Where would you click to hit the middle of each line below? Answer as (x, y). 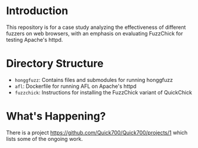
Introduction (37, 11)
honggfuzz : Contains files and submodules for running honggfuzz (94, 80)
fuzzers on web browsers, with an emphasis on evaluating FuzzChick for (95, 33)
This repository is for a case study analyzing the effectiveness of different (96, 27)
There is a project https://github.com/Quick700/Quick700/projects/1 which (97, 132)
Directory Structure (55, 64)
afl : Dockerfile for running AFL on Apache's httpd (76, 86)
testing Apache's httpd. (35, 40)
